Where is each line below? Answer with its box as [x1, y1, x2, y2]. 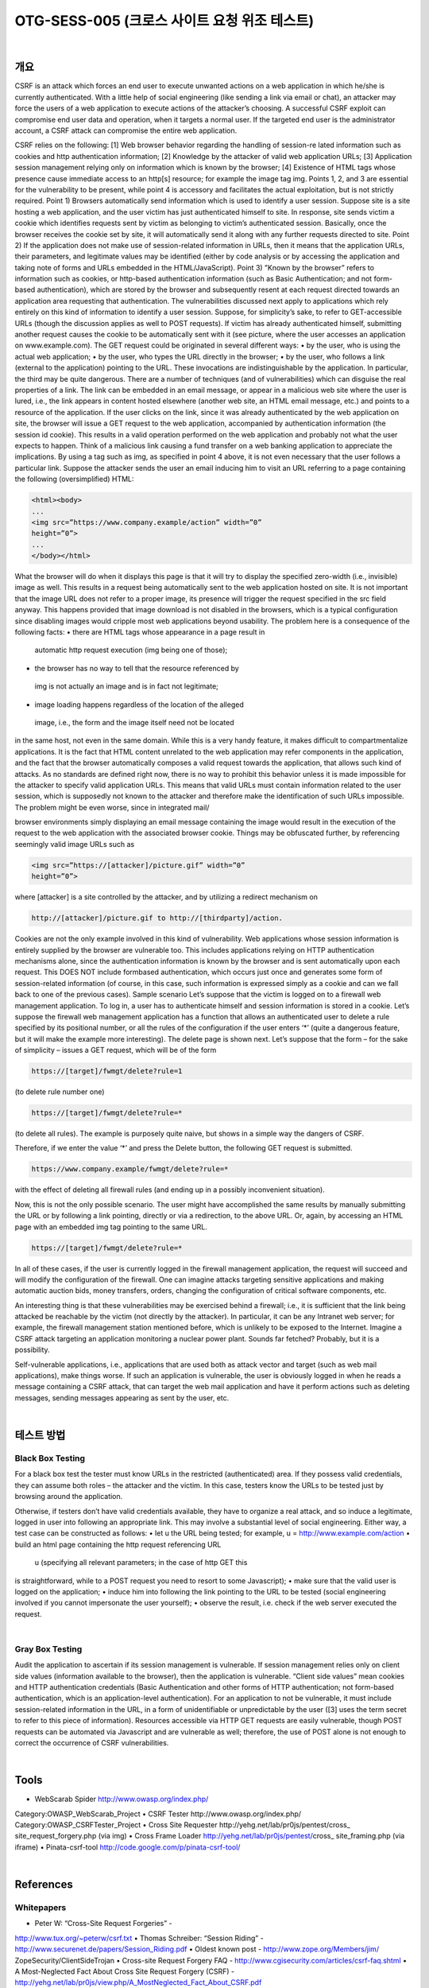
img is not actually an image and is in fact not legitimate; [34, 681, 218, 691]
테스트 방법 [14, 1428, 66, 1442]
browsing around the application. [14, 1492, 123, 1501]
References [14, 1877, 73, 1891]
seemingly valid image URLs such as [14, 839, 135, 848]
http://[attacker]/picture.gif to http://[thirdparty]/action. [31, 914, 284, 922]
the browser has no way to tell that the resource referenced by [34, 663, 240, 673]
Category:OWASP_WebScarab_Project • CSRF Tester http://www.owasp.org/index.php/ [14, 1809, 302, 1819]
